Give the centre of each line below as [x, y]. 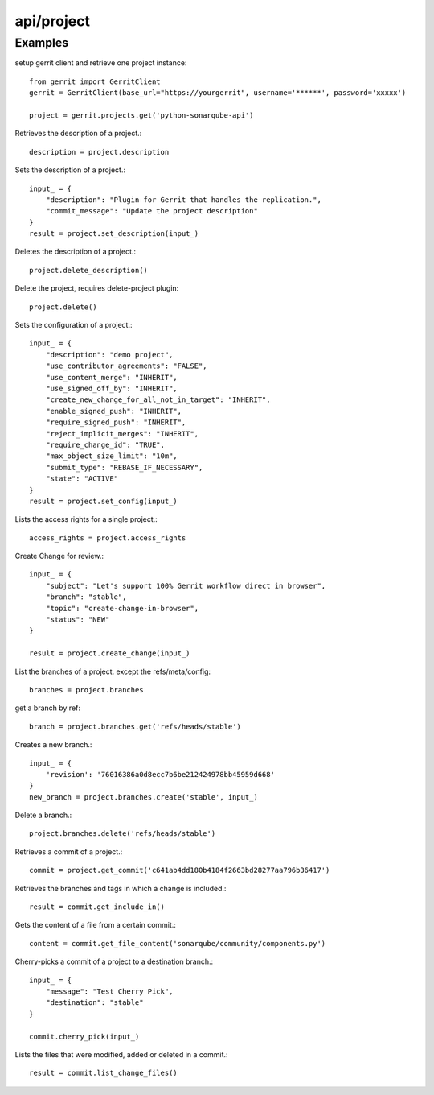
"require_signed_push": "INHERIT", [116, 422]
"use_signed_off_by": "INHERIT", [112, 388]
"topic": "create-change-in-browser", [122, 608]
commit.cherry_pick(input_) [84, 1036]
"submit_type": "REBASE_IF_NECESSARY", [124, 467]
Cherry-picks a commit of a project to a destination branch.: [114, 961]
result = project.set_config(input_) [104, 501]
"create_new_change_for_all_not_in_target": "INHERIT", [158, 400]
